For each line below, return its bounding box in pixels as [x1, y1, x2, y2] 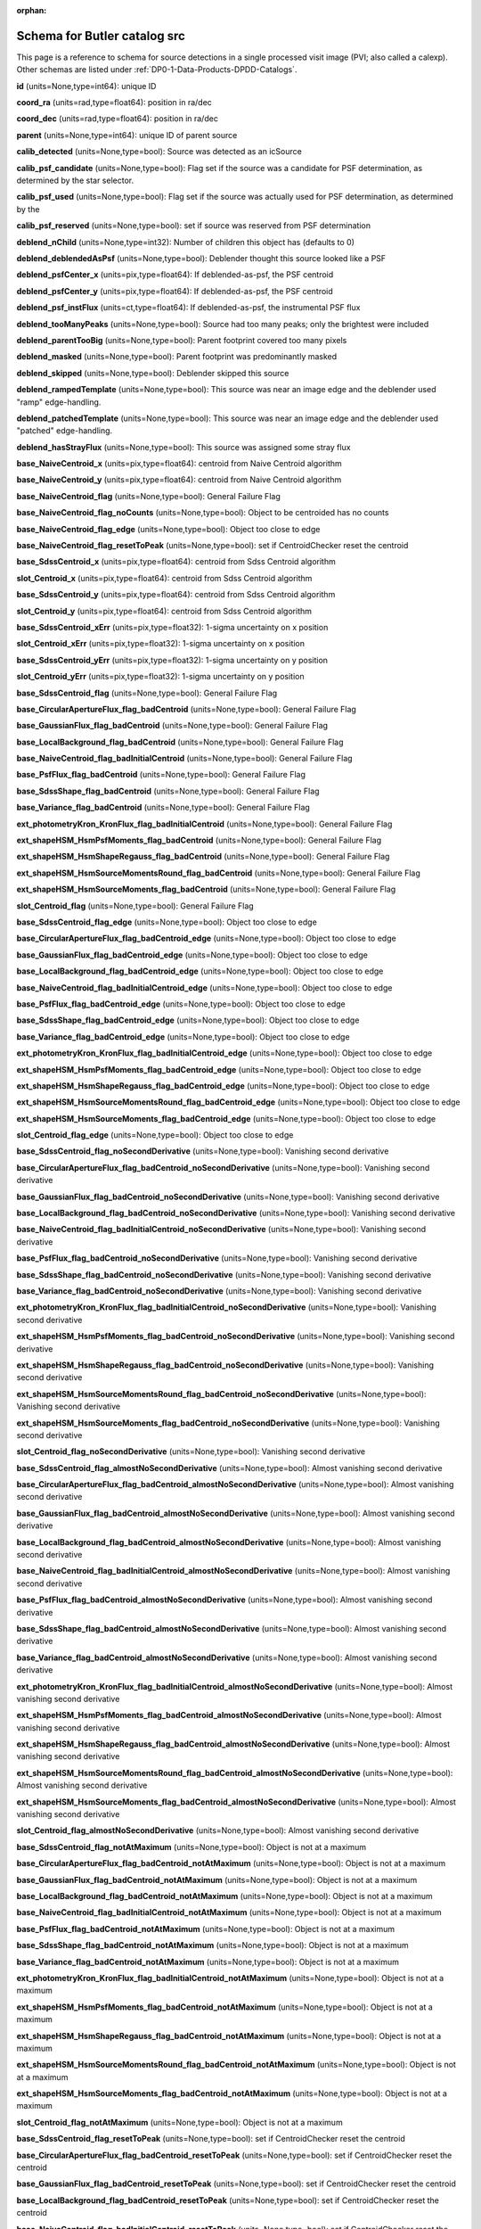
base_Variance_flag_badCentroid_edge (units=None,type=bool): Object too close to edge [16, 1031, 351, 1042]
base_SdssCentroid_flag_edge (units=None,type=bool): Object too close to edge [16, 917, 318, 927]
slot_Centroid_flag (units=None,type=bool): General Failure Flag [16, 901, 254, 911]
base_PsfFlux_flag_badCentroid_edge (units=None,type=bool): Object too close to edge [16, 999, 346, 1009]
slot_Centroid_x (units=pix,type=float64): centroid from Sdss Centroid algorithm [16, 572, 313, 583]
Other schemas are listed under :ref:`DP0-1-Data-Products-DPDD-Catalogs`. [16, 64, 298, 75]
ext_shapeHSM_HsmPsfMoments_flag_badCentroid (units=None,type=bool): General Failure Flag [16, 835, 382, 846]
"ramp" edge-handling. [16, 397, 102, 407]
